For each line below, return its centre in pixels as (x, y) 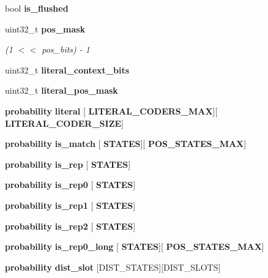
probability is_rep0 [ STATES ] (70, 185)
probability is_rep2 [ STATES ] (70, 226)
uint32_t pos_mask (45, 28)
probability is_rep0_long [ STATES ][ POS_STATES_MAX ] (135, 246)
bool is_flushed (37, 8)
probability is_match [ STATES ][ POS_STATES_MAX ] (126, 144)
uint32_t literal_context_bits (67, 69)
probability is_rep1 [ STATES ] (70, 205)
